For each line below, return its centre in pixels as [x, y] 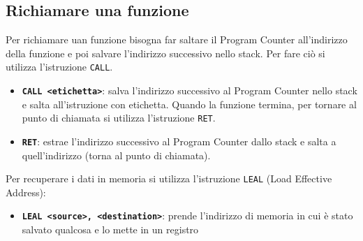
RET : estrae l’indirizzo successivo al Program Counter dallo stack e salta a [179, 141]
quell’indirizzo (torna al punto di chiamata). [116, 155]
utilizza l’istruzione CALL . [59, 67]
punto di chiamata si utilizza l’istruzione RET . [119, 118]
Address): [26, 192]
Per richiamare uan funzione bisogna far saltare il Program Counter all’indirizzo [177, 39]
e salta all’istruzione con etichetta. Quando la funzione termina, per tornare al [189, 104]
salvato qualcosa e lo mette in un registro [110, 229]
